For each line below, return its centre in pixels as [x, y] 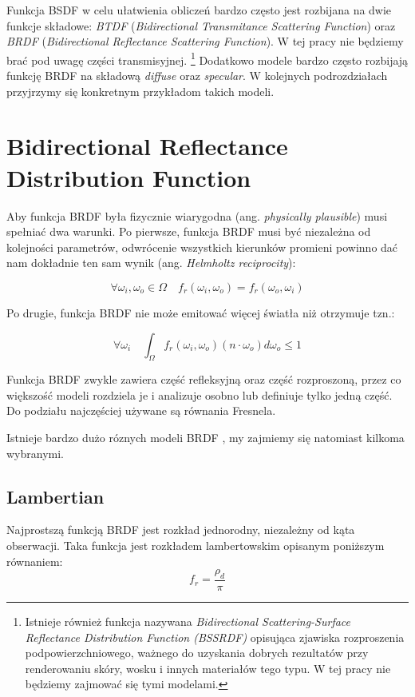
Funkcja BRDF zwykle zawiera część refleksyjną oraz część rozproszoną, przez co [204, 379]
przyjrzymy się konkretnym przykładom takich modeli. [140, 91]
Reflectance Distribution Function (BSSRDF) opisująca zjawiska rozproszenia [215, 637]
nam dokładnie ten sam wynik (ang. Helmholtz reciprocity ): [151, 263]
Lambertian [55, 496]
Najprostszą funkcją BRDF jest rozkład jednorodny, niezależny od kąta [181, 530]
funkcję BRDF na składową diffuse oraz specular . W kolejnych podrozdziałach [197, 76]
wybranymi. [36, 453]
